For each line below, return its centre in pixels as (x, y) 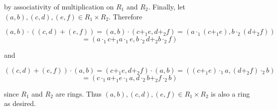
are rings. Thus (78, 93)
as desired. (20, 103)
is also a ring (230, 93)
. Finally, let (167, 6)
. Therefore (126, 16)
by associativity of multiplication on (59, 6)
